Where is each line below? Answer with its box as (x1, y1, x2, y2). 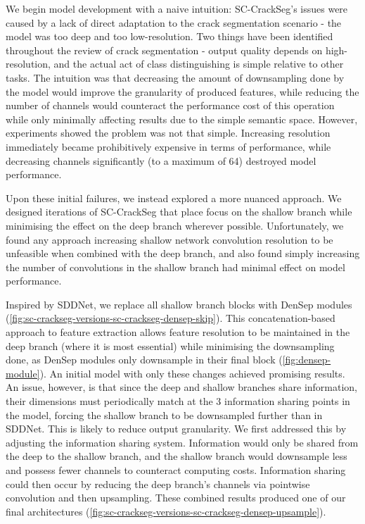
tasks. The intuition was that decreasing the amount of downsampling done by (6, 70, 345, 85)
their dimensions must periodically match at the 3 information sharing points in (6, 394, 350, 408)
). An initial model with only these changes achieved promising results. (39, 366, 345, 380)
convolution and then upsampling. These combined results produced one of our (6, 490, 346, 505)
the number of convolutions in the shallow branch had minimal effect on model (6, 259, 345, 274)
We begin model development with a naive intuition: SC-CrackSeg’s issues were (6, 1, 348, 15)
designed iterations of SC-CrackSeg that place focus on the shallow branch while (6, 204, 352, 219)
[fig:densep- (282, 352, 331, 367)
